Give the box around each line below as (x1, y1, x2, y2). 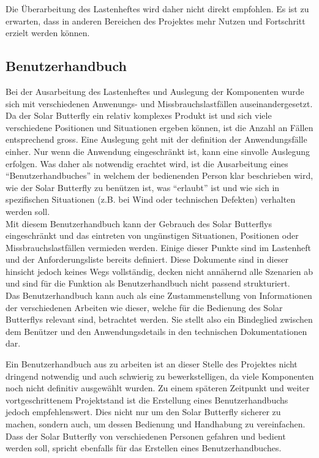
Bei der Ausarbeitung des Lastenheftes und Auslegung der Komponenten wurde (6, 84, 304, 97)
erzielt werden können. (6, 26, 90, 39)
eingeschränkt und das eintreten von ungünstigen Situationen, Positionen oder (6, 229, 299, 242)
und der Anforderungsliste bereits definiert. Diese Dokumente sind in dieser (6, 253, 288, 266)
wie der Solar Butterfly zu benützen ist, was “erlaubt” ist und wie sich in (6, 181, 280, 193)
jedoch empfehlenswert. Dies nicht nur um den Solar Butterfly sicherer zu (6, 405, 281, 418)
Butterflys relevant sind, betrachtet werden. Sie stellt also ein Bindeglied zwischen (6, 313, 313, 326)
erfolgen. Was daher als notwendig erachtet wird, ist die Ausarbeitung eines (6, 157, 288, 170)
